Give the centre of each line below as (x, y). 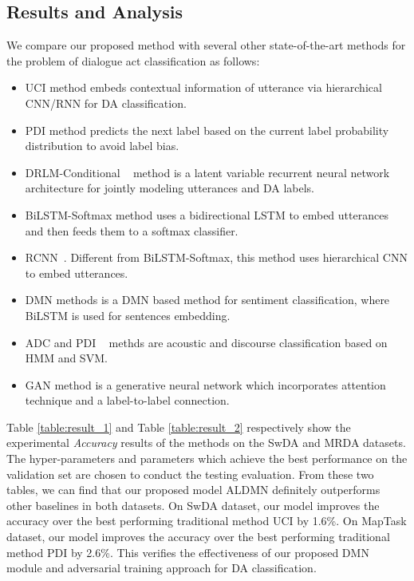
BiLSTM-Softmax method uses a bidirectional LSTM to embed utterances (207, 214)
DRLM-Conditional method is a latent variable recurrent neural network (207, 172)
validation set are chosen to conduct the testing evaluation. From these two (190, 474)
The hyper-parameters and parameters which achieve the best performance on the (207, 458)
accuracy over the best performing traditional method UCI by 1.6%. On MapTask (207, 521)
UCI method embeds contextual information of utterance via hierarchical (203, 87)
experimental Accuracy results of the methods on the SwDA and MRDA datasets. (206, 443)
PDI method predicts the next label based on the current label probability (207, 130)
